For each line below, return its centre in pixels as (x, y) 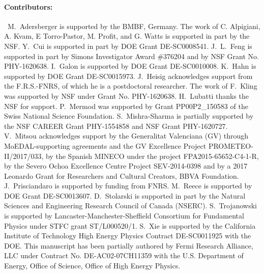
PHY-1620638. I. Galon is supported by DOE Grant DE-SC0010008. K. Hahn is (130, 66)
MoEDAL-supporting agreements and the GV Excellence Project (105, 145)
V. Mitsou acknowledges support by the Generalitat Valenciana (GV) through (126, 136)
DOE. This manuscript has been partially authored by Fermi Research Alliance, (129, 245)
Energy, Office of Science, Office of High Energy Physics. (92, 266)
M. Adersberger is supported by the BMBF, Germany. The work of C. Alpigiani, (134, 26)
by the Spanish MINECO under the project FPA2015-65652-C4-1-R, (152, 156)
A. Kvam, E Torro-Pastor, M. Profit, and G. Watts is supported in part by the (127, 36)
